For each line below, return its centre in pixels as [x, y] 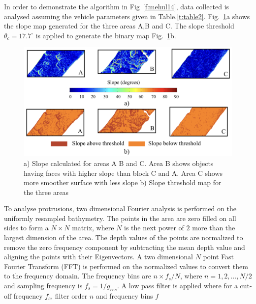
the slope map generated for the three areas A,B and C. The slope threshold [119, 26]
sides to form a [26, 228]
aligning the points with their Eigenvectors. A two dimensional [98, 257]
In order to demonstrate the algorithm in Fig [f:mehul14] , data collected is [117, 6]
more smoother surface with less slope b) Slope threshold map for [123, 182]
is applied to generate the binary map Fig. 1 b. [106, 35]
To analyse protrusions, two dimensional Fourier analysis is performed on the [120, 208]
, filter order [69, 295]
